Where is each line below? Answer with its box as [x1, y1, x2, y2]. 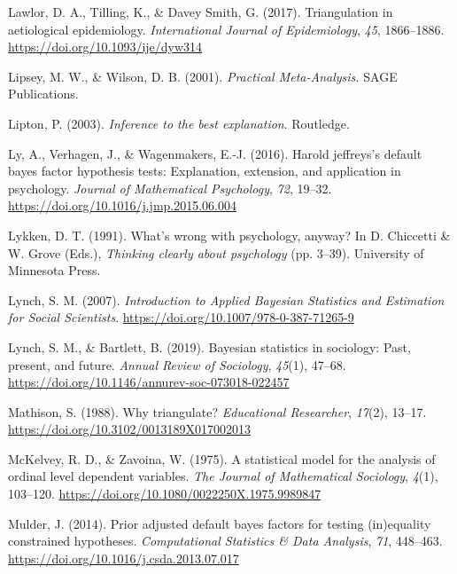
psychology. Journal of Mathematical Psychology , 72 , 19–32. [8, 178, 332, 197]
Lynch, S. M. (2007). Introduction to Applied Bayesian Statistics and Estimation [8, 290, 445, 309]
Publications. [8, 84, 79, 103]
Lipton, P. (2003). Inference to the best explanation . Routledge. [8, 114, 350, 132]
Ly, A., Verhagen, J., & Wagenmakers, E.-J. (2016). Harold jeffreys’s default [8, 144, 422, 162]
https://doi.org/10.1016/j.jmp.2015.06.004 [8, 196, 237, 215]
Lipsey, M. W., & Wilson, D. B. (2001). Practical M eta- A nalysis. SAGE [8, 67, 398, 85]
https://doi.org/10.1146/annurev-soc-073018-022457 [8, 373, 290, 391]
